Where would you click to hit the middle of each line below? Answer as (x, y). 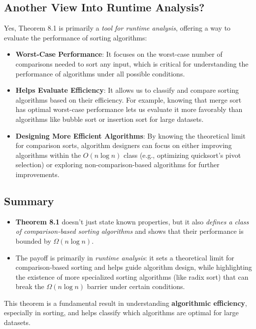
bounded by (33, 240)
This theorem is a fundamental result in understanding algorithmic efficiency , (126, 303)
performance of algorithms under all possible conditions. (100, 73)
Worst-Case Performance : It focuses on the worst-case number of (119, 54)
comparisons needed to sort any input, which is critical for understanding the (132, 63)
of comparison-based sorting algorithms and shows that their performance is (129, 231)
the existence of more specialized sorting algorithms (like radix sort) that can (132, 276)
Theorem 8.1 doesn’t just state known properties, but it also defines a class (132, 221)
